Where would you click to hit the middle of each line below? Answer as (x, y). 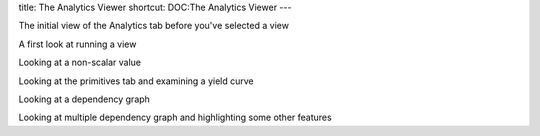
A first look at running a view (77, 44)
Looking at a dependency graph (84, 99)
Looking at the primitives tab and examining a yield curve (136, 81)
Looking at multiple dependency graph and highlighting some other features (175, 117)
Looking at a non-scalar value (80, 62)
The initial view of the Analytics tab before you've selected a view (154, 26)
